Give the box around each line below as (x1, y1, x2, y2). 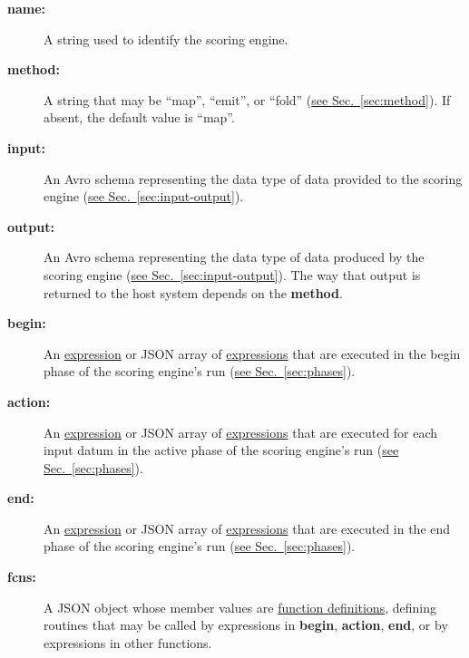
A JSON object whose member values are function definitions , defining (44, 597, 436, 616)
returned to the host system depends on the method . (44, 283, 343, 302)
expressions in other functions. (44, 633, 212, 652)
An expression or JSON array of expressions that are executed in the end (44, 518, 451, 537)
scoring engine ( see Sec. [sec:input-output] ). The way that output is (44, 265, 421, 284)
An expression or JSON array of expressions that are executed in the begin (44, 344, 461, 363)
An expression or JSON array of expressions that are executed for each (44, 422, 438, 441)
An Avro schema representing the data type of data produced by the (44, 247, 425, 266)
